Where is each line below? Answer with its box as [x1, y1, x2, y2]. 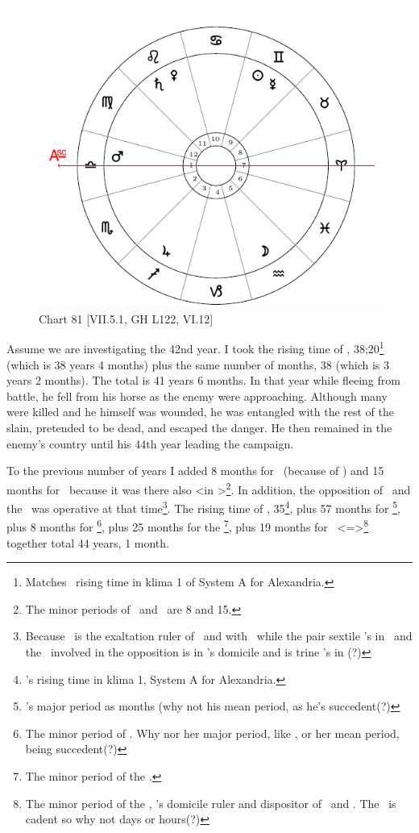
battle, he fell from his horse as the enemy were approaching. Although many [6, 387, 388, 404]
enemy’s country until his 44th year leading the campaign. [6, 435, 294, 452]
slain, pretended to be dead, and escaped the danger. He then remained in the [6, 419, 392, 436]
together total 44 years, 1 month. [6, 534, 169, 551]
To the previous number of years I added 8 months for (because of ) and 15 [6, 462, 384, 479]
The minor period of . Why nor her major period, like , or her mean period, [25, 724, 400, 741]
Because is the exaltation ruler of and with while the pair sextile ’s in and [25, 627, 413, 644]
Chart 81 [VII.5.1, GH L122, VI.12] [39, 310, 214, 327]
